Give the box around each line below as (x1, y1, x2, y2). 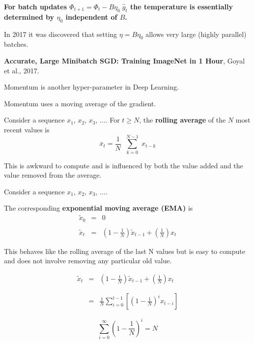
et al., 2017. (4, 65, 39, 75)
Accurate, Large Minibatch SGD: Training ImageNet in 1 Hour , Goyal (4, 55, 245, 65)
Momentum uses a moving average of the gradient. (4, 98, 156, 108)
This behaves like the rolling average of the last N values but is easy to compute (4, 246, 245, 256)
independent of (65, 11, 117, 22)
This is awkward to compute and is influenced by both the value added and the (4, 160, 243, 170)
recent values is (4, 124, 50, 134)
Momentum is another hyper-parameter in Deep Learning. (4, 82, 179, 92)
